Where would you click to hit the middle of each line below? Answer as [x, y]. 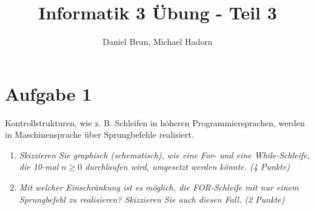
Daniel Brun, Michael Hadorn [158, 42]
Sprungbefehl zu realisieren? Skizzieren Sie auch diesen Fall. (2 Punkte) [152, 199]
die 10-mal [39, 167]
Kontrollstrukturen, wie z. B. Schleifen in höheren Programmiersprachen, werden [155, 122]
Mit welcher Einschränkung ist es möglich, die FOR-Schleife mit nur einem [159, 187]
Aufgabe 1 [48, 93]
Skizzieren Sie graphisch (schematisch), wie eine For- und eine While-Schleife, [165, 154]
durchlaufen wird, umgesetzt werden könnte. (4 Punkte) [188, 167]
